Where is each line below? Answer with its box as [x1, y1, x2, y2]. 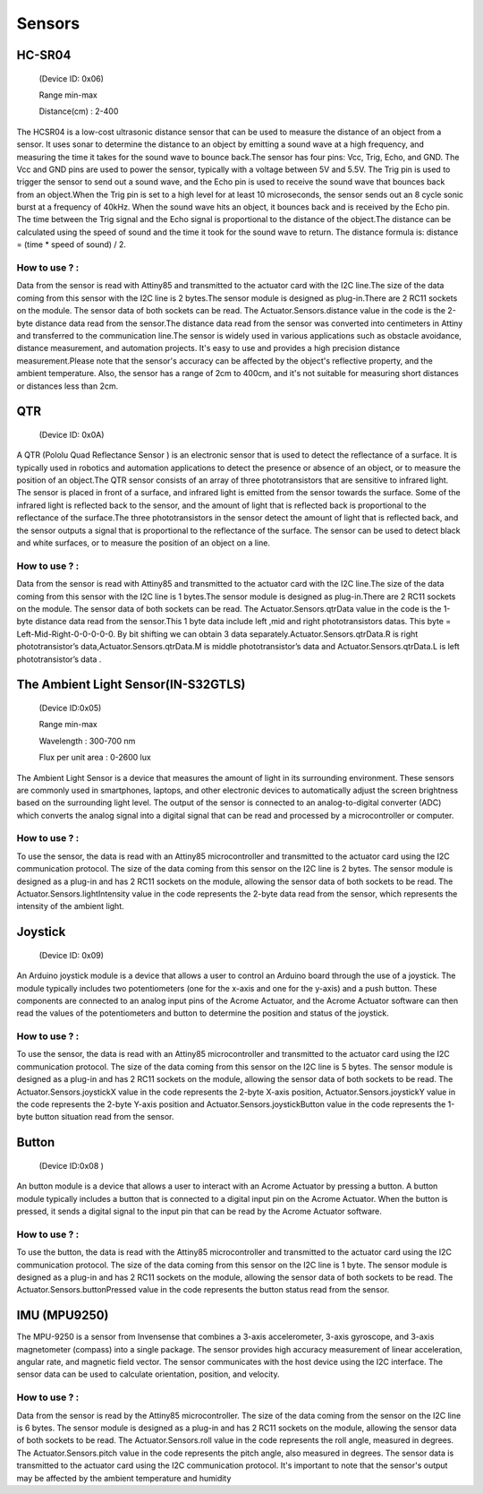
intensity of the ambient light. [16, 901, 124, 912]
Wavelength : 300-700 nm [38, 735, 136, 746]
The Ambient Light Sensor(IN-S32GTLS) [16, 677, 246, 692]
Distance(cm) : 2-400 [38, 106, 119, 116]
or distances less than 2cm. [16, 381, 119, 391]
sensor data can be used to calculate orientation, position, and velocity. [16, 1369, 280, 1379]
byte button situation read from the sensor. [16, 1112, 174, 1122]
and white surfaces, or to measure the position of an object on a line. [16, 537, 270, 548]
